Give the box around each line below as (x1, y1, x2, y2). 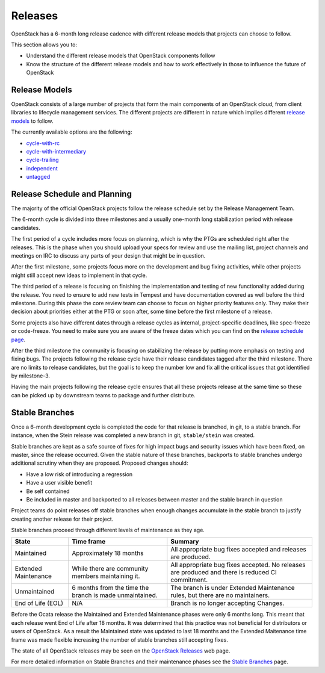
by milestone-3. (11, 372, 51, 379)
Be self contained (26, 488, 70, 495)
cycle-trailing (26, 157, 60, 164)
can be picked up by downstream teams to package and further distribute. (11, 391, 196, 399)
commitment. (170, 575, 208, 584)
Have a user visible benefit (26, 479, 93, 486)
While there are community (72, 565, 149, 573)
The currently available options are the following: (11, 128, 132, 135)
